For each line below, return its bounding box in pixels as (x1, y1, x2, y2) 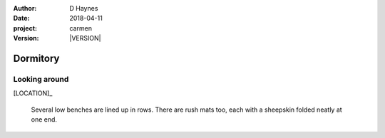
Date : (13, 14, 30, 23)
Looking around (13, 74, 69, 84)
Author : (13, 4, 37, 12)
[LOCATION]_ (13, 89, 53, 97)
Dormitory (13, 52, 60, 64)
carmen (69, 23, 93, 32)
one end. (31, 115, 57, 124)
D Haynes (69, 4, 98, 12)
